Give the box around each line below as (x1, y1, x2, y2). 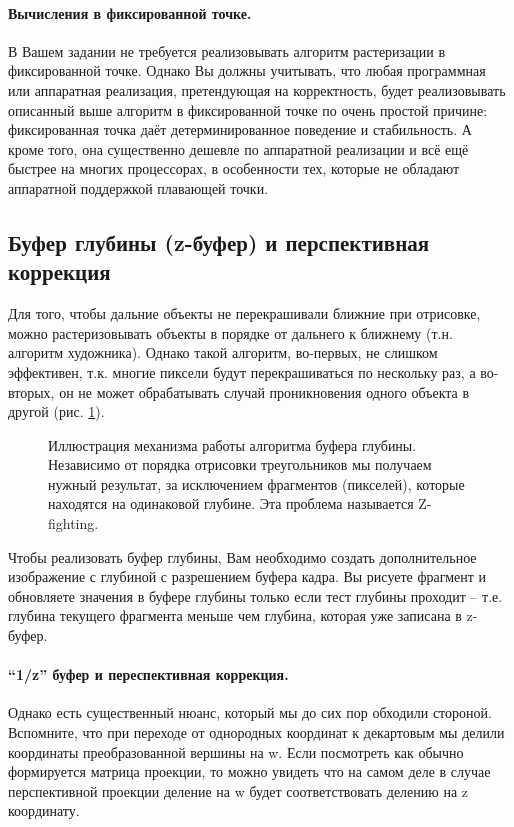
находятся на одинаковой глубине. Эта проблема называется (48, 493, 414, 514)
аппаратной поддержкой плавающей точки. (8, 177, 269, 198)
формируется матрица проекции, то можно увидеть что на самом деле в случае (8, 761, 491, 782)
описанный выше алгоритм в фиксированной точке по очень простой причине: (8, 99, 488, 120)
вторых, (8, 381, 55, 402)
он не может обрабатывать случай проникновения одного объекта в (59, 381, 470, 402)
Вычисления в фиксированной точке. (8, 2, 252, 23)
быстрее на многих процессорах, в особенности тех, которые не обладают (8, 158, 460, 179)
